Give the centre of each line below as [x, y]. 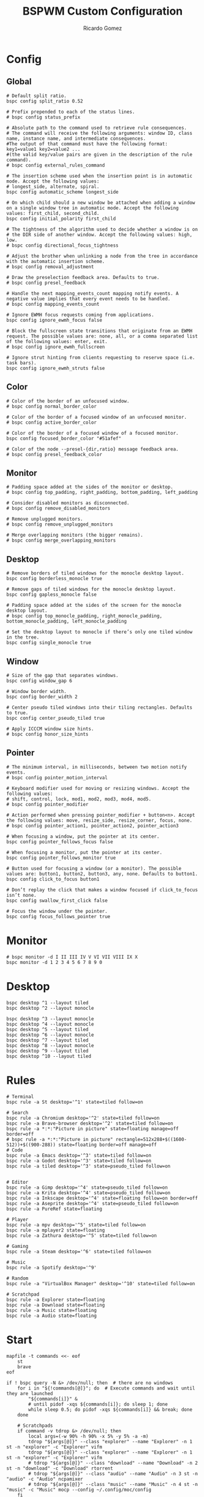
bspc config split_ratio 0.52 [45, 101]
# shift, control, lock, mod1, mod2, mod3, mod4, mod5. [79, 799]
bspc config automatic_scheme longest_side [63, 192]
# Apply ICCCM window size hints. [50, 729]
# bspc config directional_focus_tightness [63, 245]
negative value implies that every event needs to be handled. [89, 299]
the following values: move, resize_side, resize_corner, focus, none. [99, 820]
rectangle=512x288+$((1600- [151, 1139]
